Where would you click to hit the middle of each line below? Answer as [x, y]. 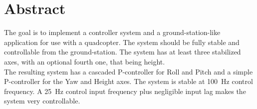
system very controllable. [42, 101]
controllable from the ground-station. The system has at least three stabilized [123, 52]
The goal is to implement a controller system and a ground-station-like [112, 32]
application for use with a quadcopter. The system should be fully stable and [122, 42]
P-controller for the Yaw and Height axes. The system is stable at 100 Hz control [128, 81]
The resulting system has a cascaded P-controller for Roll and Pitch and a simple [128, 71]
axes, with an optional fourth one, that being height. [85, 61]
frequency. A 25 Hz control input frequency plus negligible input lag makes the [125, 91]
